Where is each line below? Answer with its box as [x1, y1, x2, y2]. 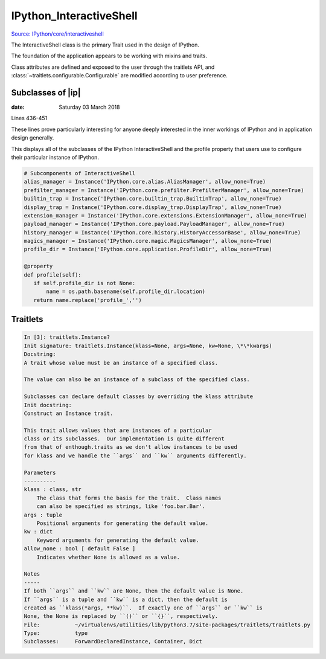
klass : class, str [24, 486, 81, 493]
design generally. [11, 134, 54, 141]
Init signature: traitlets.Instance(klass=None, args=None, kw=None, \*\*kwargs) [24, 342, 273, 349]
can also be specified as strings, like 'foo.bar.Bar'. [36, 503, 206, 510]
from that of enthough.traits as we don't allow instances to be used [24, 444, 238, 451]
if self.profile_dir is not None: [33, 280, 136, 287]
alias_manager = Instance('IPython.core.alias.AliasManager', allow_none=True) [24, 178, 266, 185]
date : [11, 103, 25, 111]
